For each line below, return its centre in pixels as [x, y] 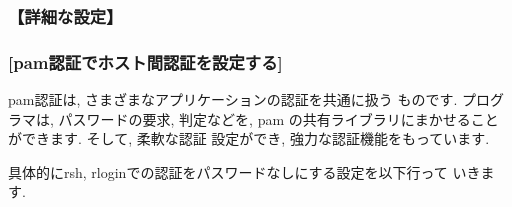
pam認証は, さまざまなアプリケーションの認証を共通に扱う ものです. [233, 99]
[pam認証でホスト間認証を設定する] [145, 61]
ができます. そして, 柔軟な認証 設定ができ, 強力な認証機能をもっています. [249, 138]
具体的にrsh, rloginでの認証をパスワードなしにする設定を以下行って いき [244, 171]
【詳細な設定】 [65, 15]
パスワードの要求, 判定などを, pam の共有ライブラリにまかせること [278, 118]
